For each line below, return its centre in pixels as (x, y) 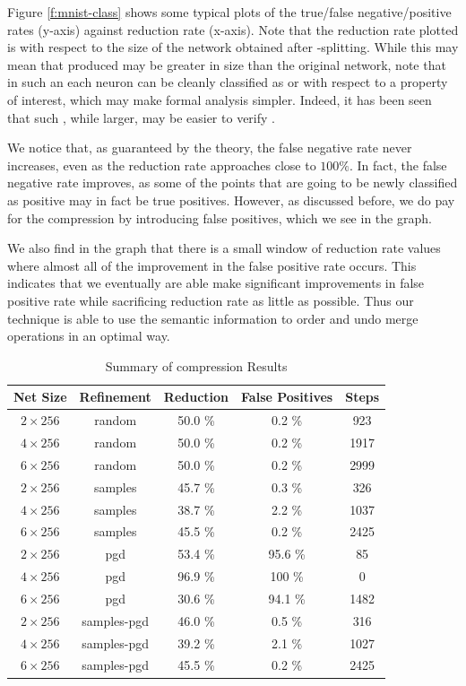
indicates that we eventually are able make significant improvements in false (216, 283)
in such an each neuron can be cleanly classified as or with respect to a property (228, 82)
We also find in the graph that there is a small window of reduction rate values (224, 248)
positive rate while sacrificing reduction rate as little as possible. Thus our (211, 300)
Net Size (40, 397)
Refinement (115, 397)
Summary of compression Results (196, 365)
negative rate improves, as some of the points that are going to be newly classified (233, 182)
